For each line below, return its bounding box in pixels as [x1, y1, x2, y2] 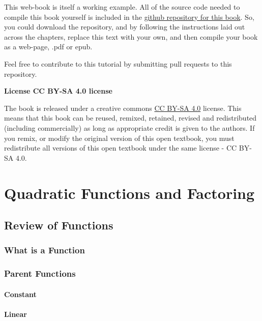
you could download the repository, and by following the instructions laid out [4, 21, 245, 32]
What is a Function [4, 244, 85, 256]
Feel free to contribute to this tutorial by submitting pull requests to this [4, 58, 232, 69]
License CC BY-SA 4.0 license [4, 85, 112, 96]
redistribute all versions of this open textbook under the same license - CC [4, 142, 237, 153]
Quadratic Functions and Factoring [4, 182, 255, 203]
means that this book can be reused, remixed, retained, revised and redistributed [4, 112, 257, 123]
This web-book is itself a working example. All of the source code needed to [4, 2, 240, 12]
